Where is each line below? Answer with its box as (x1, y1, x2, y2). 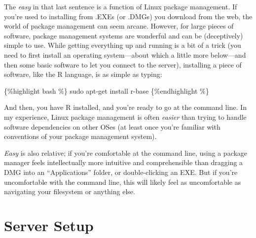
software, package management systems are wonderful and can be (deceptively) (4, 30, 243, 40)
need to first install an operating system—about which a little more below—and (4, 49, 246, 60)
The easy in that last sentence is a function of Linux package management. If (4, 1, 237, 11)
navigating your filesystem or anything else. (4, 186, 135, 197)
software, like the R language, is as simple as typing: (4, 69, 162, 79)
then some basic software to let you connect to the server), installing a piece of (4, 59, 242, 69)
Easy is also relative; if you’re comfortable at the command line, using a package (4, 147, 248, 158)
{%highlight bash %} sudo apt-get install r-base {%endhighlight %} (4, 85, 209, 96)
